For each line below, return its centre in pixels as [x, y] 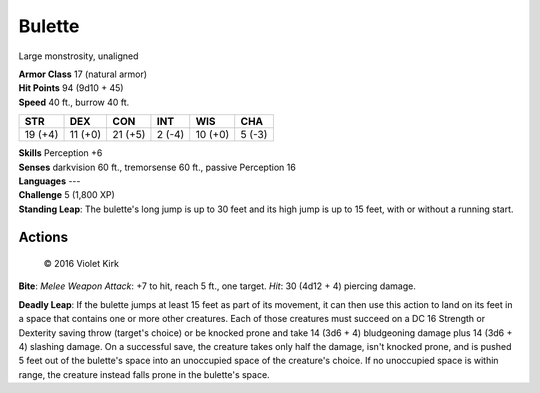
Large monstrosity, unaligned [78, 56]
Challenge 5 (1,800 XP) [66, 195]
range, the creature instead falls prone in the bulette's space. [144, 374]
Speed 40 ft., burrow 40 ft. [74, 102]
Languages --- [49, 181]
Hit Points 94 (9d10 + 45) [71, 88]
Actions [43, 237]
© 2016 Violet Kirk [81, 264]
